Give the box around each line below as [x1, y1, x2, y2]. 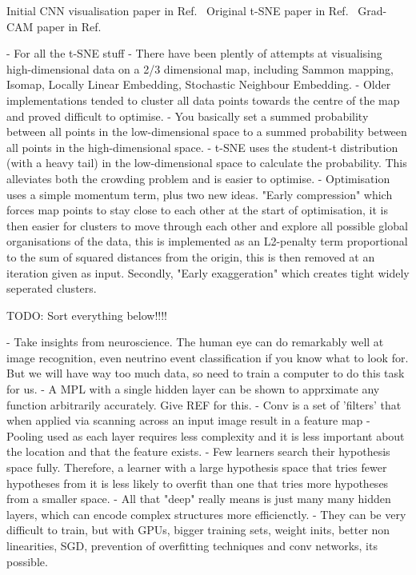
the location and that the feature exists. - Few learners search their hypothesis [6, 443, 390, 460]
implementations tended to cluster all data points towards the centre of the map [6, 91, 400, 108]
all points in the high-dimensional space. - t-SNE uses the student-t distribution [6, 138, 398, 155]
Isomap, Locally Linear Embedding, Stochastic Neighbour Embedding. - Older [6, 76, 391, 93]
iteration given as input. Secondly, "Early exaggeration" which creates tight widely [6, 264, 410, 281]
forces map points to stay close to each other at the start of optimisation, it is [6, 202, 388, 218]
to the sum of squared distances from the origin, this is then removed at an [6, 248, 375, 265]
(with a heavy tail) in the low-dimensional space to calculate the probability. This [6, 154, 407, 171]
